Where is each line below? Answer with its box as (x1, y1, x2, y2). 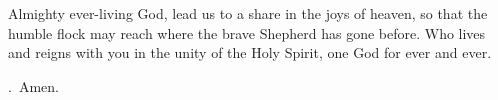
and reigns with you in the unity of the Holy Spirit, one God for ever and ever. (8, 42, 492, 63)
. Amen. (8, 75, 59, 96)
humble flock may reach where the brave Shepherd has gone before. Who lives (8, 22, 486, 43)
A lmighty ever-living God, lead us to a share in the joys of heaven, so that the (8, 3, 488, 23)
